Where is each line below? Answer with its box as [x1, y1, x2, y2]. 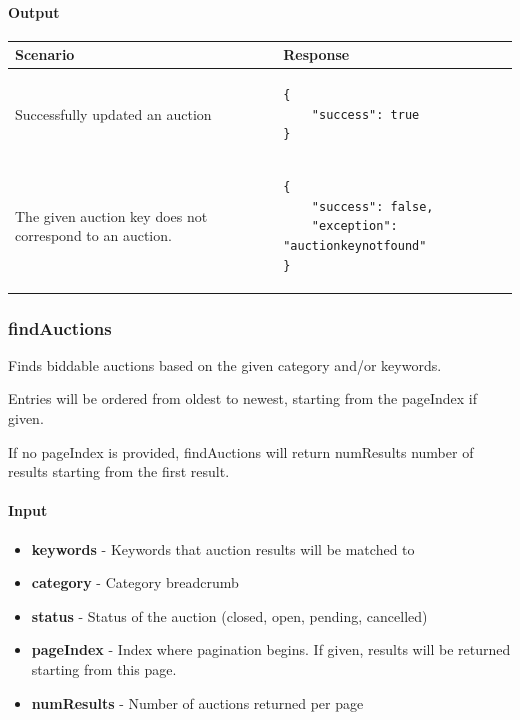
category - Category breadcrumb [31, 572, 239, 593]
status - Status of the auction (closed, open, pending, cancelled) [31, 605, 428, 626]
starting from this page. [31, 659, 177, 679]
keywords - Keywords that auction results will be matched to [31, 538, 415, 559]
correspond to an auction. [15, 225, 172, 246]
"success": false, [311, 199, 434, 214]
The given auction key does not [15, 205, 208, 226]
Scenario [15, 44, 75, 65]
